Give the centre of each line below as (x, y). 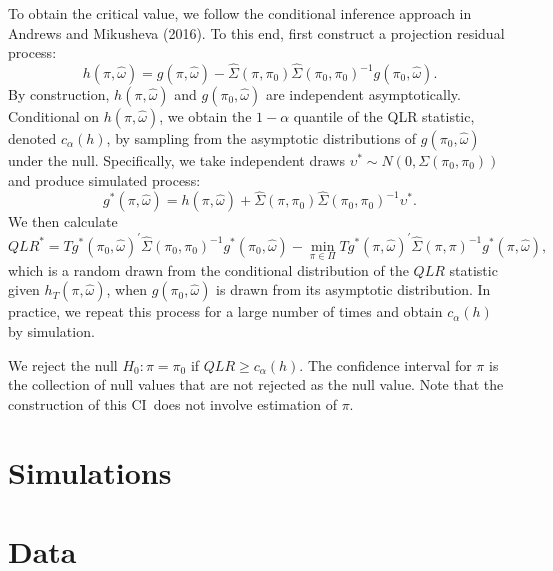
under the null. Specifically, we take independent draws (176, 160)
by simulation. (51, 330)
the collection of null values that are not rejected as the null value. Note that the (256, 384)
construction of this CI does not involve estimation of (172, 403)
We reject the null (63, 364)
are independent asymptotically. (363, 94)
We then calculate (63, 221)
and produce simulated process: (104, 179)
